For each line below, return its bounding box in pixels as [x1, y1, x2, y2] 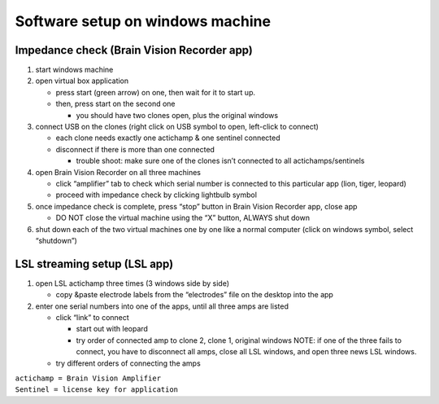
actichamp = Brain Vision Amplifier [15, 373, 162, 383]
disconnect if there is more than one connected [55, 144, 215, 154]
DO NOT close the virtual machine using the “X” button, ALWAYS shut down [55, 213, 311, 223]
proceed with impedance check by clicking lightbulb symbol [55, 190, 258, 200]
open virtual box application [35, 76, 129, 86]
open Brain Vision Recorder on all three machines [35, 167, 201, 177]
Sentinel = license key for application [15, 385, 179, 394]
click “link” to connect [55, 313, 129, 322]
